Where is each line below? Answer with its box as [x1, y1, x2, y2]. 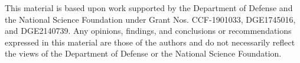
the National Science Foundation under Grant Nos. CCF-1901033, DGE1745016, [5, 13, 296, 25]
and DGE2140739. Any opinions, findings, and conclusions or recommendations [5, 24, 292, 37]
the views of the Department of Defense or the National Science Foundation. [5, 47, 282, 60]
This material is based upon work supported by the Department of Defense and [5, 2, 293, 13]
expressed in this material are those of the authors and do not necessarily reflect [5, 36, 295, 48]
